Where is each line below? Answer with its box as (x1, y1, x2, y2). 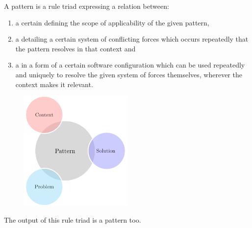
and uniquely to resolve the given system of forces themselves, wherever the (15, 69, 242, 79)
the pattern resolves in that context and (15, 43, 136, 53)
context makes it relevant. (15, 79, 93, 89)
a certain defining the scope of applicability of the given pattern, (15, 17, 209, 27)
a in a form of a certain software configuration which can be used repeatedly (15, 60, 245, 70)
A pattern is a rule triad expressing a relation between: (4, 1, 169, 11)
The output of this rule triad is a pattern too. (4, 214, 141, 225)
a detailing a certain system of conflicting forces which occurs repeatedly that (15, 34, 249, 44)
